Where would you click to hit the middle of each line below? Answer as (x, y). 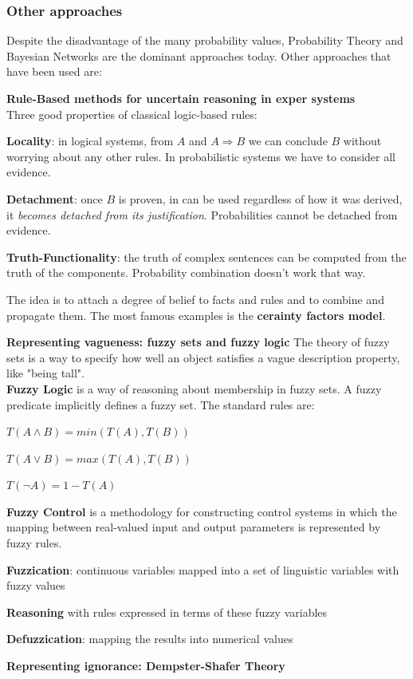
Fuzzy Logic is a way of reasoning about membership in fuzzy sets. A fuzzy (194, 388)
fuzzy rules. (34, 543)
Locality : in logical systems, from (90, 141)
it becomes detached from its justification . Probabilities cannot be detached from (202, 214)
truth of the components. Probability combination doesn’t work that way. (186, 272)
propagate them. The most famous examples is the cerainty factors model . (196, 315)
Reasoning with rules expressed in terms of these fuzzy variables (167, 612)
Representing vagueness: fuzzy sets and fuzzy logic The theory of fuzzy (198, 342)
